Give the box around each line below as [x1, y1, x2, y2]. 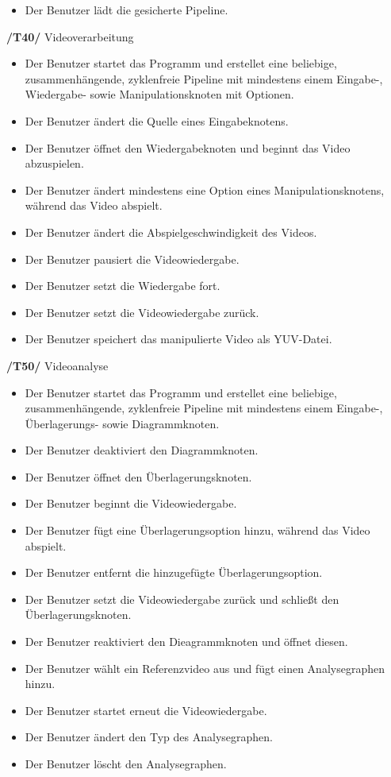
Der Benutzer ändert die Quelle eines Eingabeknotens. [25, 112, 289, 129]
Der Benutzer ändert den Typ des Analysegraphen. [25, 729, 273, 745]
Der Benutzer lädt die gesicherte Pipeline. [25, 2, 228, 17]
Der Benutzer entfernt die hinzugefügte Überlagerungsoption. [25, 564, 323, 581]
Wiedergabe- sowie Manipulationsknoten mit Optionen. [25, 86, 294, 102]
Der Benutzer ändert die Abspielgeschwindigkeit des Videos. [25, 223, 317, 240]
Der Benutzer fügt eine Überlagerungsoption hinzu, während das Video [25, 522, 370, 539]
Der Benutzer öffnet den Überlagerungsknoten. [25, 468, 252, 485]
